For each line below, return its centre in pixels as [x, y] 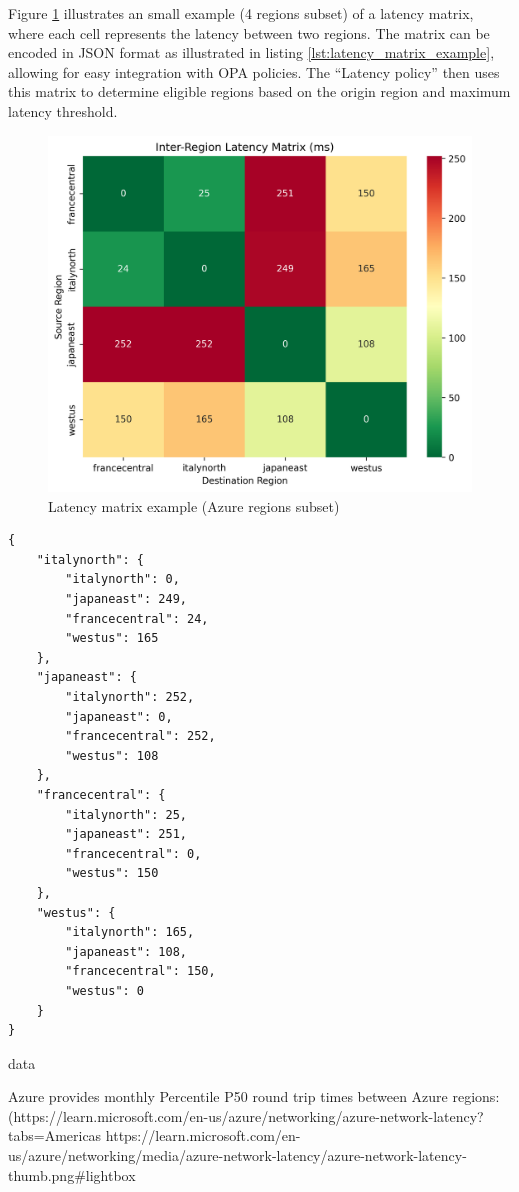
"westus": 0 [105, 990]
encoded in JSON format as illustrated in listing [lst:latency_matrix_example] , [251, 52]
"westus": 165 [112, 638]
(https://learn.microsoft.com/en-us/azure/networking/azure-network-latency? [246, 1115]
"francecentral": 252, [140, 736]
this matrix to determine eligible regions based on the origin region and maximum [259, 91]
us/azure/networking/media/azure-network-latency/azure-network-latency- [237, 1155]
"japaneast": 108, [126, 951]
